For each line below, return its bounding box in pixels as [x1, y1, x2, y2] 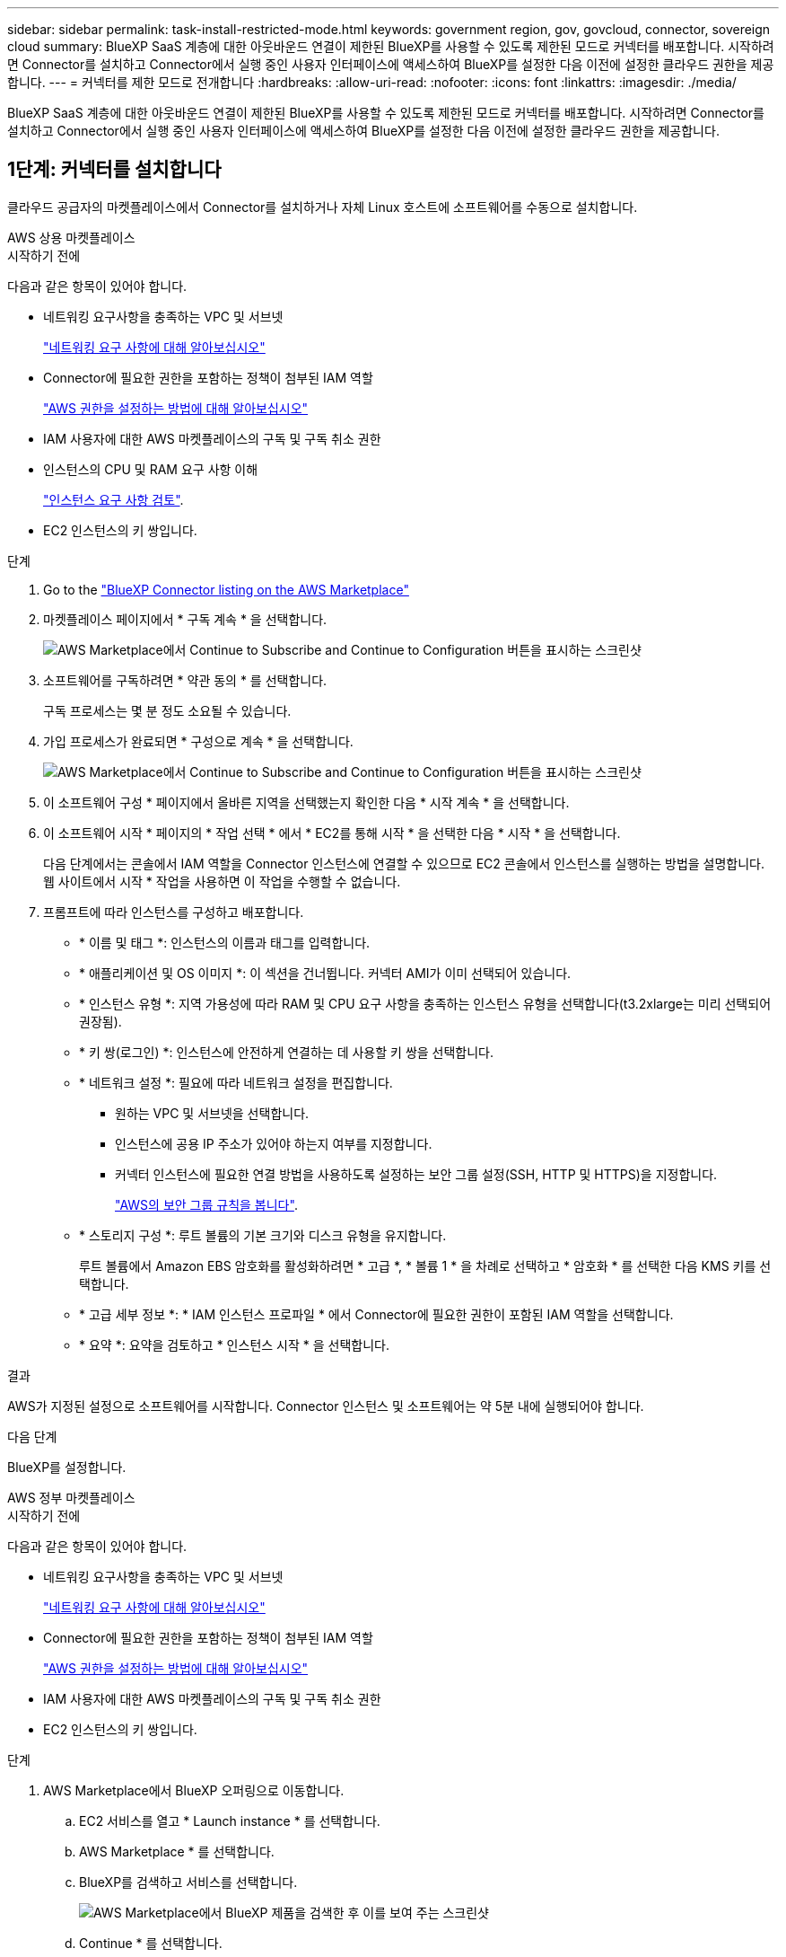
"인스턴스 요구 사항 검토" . [43, 491, 184, 507]
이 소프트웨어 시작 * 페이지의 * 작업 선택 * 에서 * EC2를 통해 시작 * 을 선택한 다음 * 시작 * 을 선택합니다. [43, 824, 621, 841]
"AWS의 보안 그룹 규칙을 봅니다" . [115, 1196, 298, 1212]
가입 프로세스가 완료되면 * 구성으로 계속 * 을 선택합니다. [43, 733, 354, 749]
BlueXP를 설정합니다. [7, 1459, 127, 1475]
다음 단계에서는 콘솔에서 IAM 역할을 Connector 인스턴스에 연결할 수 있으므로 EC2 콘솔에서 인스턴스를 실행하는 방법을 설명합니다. [43, 855, 765, 871]
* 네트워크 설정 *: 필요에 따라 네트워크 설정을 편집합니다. [79, 1074, 393, 1090]
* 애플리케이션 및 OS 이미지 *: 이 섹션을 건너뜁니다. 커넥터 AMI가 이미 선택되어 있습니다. [79, 965, 572, 981]
